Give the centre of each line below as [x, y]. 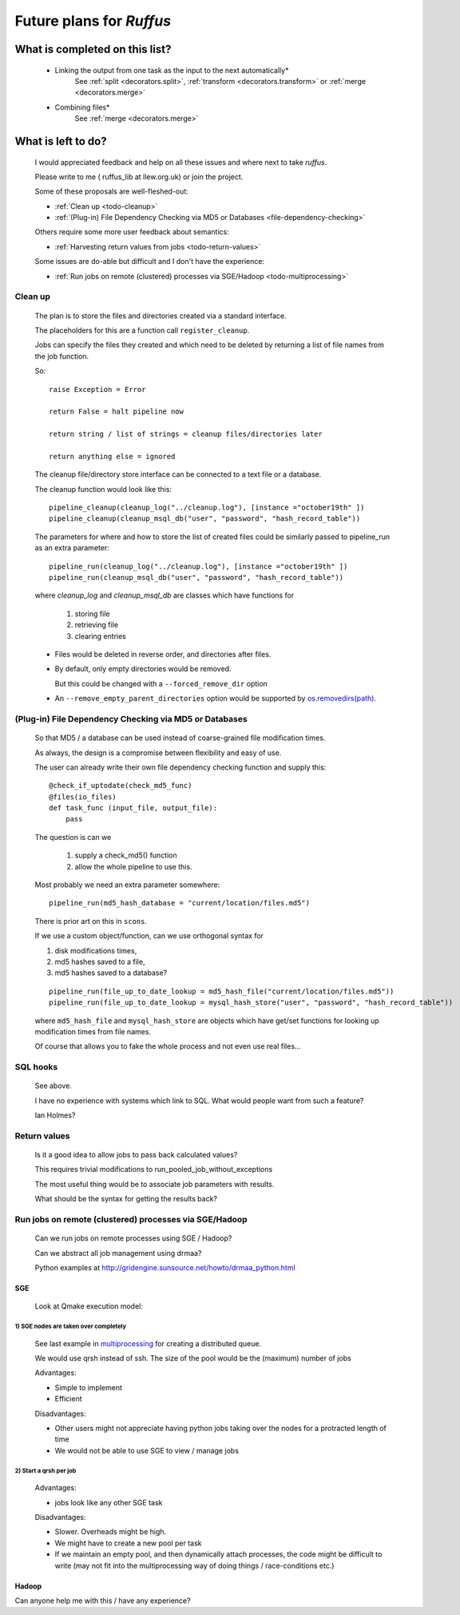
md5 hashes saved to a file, [100, 961]
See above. [53, 1086]
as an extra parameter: [72, 548]
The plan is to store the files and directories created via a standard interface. [161, 315]
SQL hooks [36, 1067]
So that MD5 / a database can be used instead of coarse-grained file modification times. [180, 738]
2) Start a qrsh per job [46, 1471]
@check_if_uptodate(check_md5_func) [121, 786]
